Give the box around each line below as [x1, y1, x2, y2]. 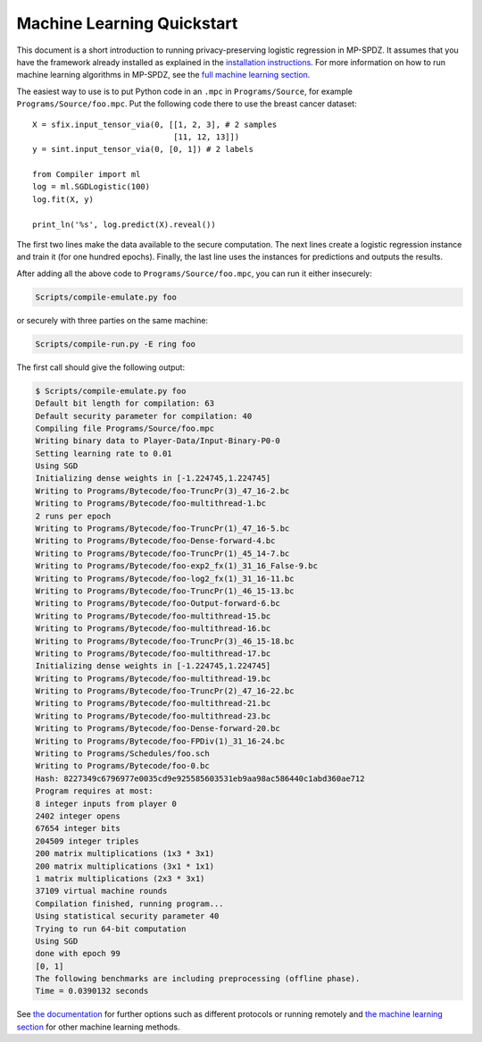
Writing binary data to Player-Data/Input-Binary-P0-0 [35, 436, 280, 446]
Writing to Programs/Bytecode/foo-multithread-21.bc [35, 698, 271, 709]
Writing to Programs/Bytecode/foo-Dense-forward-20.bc [35, 724, 280, 734]
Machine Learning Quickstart [16, 13, 238, 33]
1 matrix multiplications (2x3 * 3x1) [35, 873, 205, 884]
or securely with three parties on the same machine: [16, 315, 209, 325]
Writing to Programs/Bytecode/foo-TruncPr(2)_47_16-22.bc [35, 686, 295, 696]
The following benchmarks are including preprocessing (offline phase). [35, 974, 361, 984]
